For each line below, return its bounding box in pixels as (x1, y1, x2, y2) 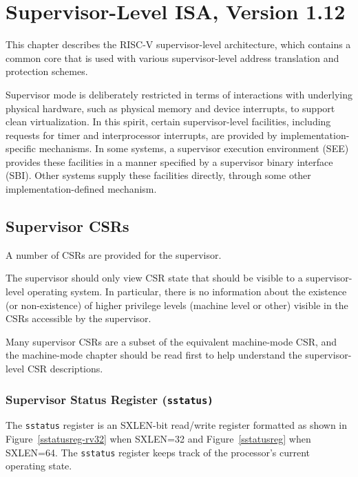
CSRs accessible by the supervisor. (6, 311, 151, 326)
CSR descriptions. (27, 361, 103, 376)
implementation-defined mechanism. (6, 182, 157, 196)
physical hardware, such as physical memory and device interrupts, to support (6, 100, 335, 115)
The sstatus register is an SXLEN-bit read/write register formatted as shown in (6, 418, 348, 432)
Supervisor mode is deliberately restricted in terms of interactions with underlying (6, 87, 352, 101)
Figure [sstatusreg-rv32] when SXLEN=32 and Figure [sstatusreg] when (6, 432, 311, 446)
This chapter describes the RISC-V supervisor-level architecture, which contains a (6, 37, 351, 52)
